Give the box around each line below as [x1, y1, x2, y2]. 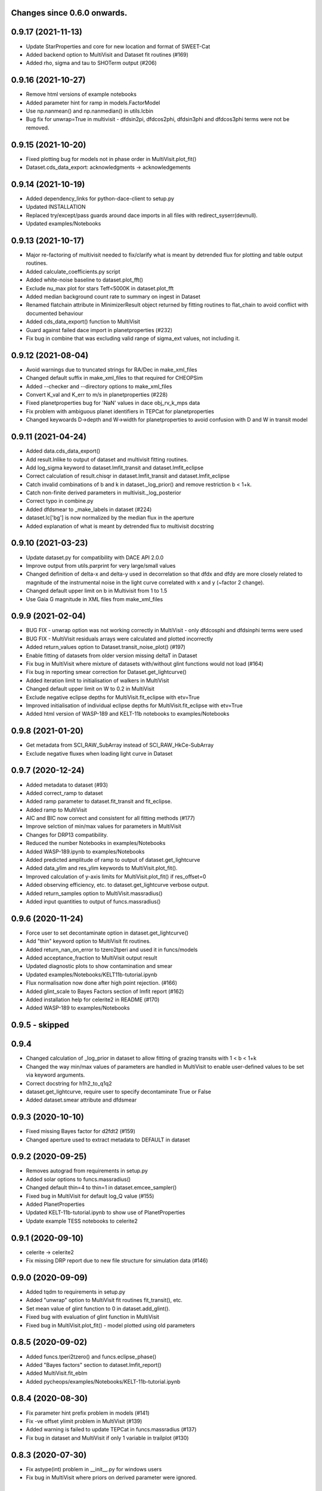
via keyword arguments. [26, 1071, 85, 1079]
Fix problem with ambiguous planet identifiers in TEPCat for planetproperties [26, 407, 215, 414]
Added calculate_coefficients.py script [26, 268, 120, 275]
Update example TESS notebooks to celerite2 [26, 1217, 138, 1224]
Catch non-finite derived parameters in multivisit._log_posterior [26, 489, 181, 496]
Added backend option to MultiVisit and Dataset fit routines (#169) [26, 51, 189, 58]
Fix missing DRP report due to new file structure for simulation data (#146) [26, 1257, 208, 1264]
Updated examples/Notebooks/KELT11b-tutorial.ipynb [26, 971, 157, 978]
